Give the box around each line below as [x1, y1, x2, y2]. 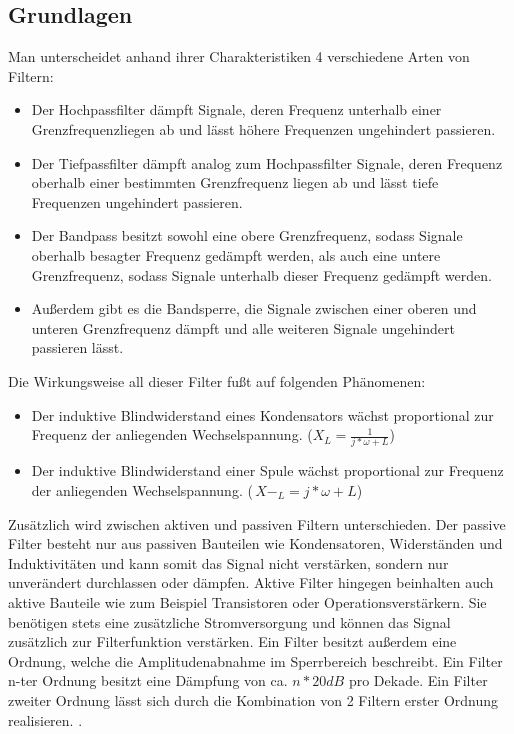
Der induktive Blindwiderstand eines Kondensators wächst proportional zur [31, 404, 494, 425]
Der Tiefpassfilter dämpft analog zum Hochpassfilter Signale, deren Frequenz [31, 152, 503, 173]
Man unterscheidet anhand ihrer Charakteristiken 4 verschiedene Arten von [8, 46, 470, 67]
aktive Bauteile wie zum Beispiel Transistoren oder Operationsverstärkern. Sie [8, 591, 487, 612]
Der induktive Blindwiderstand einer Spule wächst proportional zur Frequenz [31, 460, 504, 481]
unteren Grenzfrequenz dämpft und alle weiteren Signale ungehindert [31, 317, 455, 338]
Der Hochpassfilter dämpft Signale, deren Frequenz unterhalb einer [31, 99, 442, 120]
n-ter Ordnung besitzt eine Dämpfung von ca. [8, 670, 288, 691]
